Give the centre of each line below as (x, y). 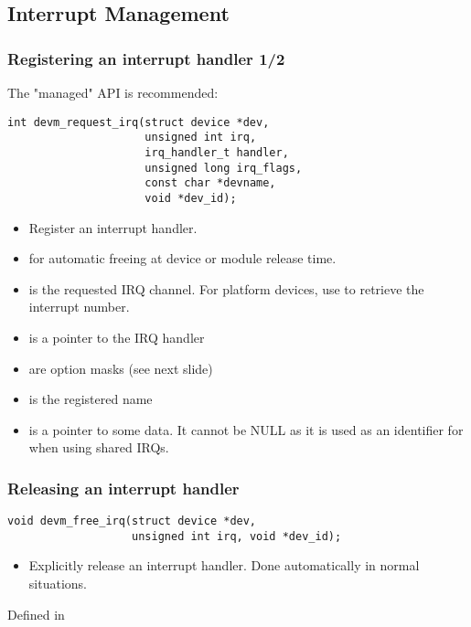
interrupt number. (79, 307)
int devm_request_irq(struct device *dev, (139, 122)
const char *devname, (210, 183)
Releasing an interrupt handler (123, 488)
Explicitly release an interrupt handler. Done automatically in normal (224, 565)
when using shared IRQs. (99, 447)
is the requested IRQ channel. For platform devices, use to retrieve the (226, 288)
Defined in (36, 614)
